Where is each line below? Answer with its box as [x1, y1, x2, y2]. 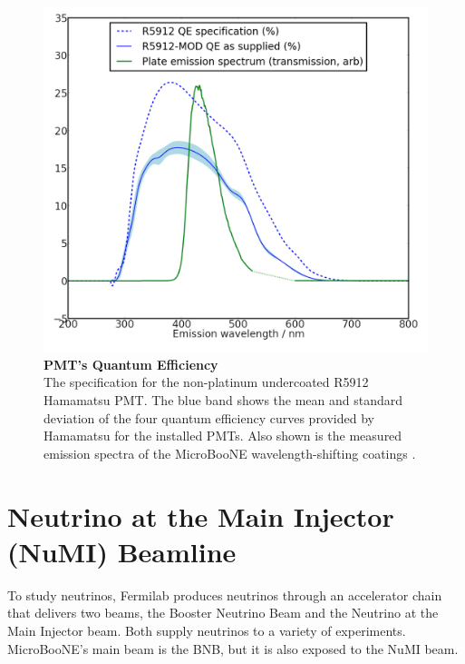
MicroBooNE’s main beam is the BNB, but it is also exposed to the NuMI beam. [7, 639, 459, 658]
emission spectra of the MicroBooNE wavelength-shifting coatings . [44, 443, 416, 462]
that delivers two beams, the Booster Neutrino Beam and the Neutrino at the [7, 603, 439, 622]
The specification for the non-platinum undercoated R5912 [44, 372, 369, 391]
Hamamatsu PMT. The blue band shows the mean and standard [44, 391, 403, 410]
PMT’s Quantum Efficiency [44, 354, 218, 373]
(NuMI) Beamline [7, 532, 237, 570]
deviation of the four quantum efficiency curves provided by [44, 408, 374, 427]
